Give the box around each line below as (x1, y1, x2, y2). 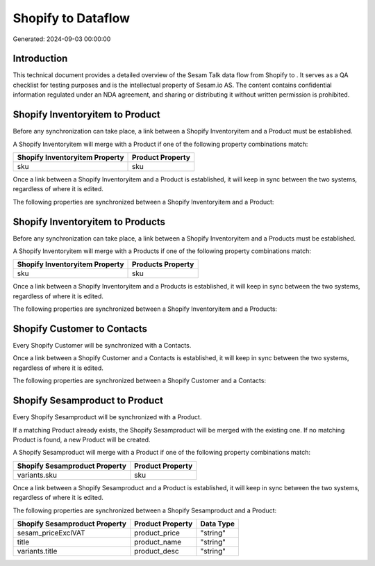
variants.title (17, 546, 58, 556)
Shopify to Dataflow (12, 10, 131, 26)
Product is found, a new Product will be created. (12, 435, 151, 444)
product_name (134, 537, 182, 547)
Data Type (200, 519, 235, 528)
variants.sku (17, 470, 57, 480)
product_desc (134, 546, 180, 556)
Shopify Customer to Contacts (12, 323, 148, 334)
